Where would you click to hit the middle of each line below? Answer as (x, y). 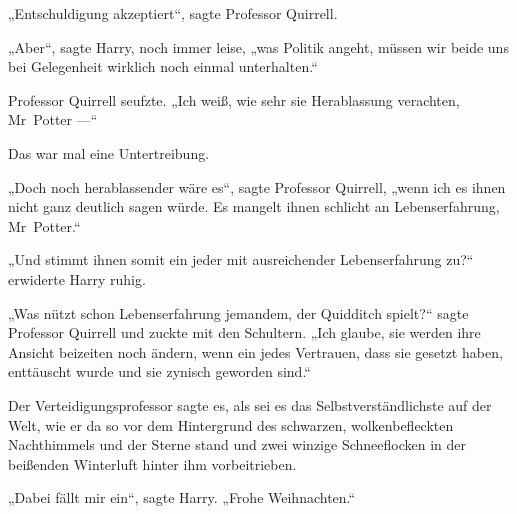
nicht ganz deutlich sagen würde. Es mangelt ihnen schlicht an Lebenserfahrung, (254, 206)
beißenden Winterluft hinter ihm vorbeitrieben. (152, 463)
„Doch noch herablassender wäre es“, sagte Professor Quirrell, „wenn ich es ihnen (257, 186)
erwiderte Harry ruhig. (77, 278)
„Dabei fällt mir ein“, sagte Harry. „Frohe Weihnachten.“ (182, 497)
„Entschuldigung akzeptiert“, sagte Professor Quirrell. (173, 13)
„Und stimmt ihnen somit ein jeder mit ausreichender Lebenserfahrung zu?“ (241, 259)
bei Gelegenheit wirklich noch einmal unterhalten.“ (163, 66)
